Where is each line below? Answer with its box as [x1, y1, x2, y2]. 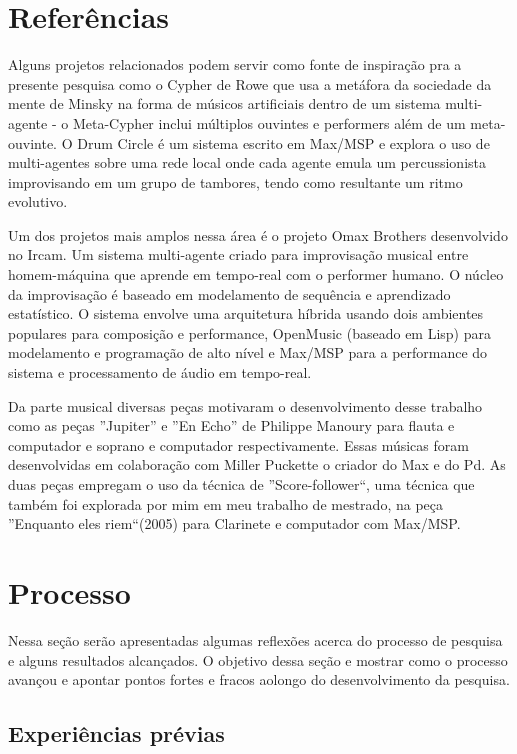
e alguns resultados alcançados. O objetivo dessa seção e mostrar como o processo [8, 649, 508, 670]
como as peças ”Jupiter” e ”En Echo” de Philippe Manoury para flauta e [8, 415, 455, 436]
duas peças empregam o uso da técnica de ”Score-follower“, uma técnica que [8, 474, 475, 494]
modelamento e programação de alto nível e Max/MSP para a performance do [8, 342, 488, 363]
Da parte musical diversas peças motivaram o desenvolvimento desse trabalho [8, 395, 483, 416]
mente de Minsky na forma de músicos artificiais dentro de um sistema [8, 93, 441, 114]
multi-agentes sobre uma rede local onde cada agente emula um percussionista [8, 152, 487, 173]
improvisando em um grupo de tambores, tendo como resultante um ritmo [8, 171, 463, 192]
